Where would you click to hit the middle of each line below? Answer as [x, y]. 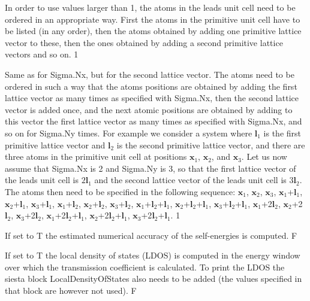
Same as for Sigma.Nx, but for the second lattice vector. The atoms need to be [150, 74]
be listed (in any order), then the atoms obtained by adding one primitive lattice [153, 31]
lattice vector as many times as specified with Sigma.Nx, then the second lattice [152, 98]
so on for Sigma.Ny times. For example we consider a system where [129, 133]
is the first [282, 133]
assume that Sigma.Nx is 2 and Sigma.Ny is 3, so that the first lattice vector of [151, 168]
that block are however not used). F [71, 291]
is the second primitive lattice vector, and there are [211, 145]
